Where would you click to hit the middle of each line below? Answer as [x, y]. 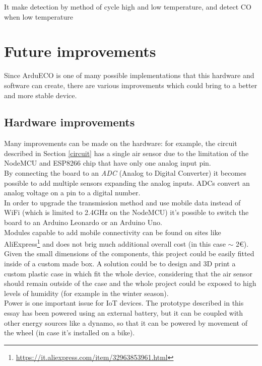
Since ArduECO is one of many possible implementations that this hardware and [129, 75]
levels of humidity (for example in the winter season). [86, 293]
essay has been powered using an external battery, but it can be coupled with [124, 313]
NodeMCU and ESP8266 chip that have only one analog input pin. [108, 163]
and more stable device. [41, 95]
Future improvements [80, 51]
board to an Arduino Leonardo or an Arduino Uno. [83, 222]
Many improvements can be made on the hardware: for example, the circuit [121, 143]
